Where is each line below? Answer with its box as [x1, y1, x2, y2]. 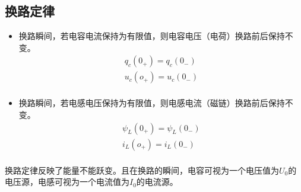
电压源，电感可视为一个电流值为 [5, 175, 129, 188]
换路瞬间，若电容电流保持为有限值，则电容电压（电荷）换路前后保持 [18, 30, 285, 42]
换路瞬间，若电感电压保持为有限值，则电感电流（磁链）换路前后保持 [18, 97, 285, 109]
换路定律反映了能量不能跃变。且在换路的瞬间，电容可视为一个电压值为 [5, 164, 279, 176]
